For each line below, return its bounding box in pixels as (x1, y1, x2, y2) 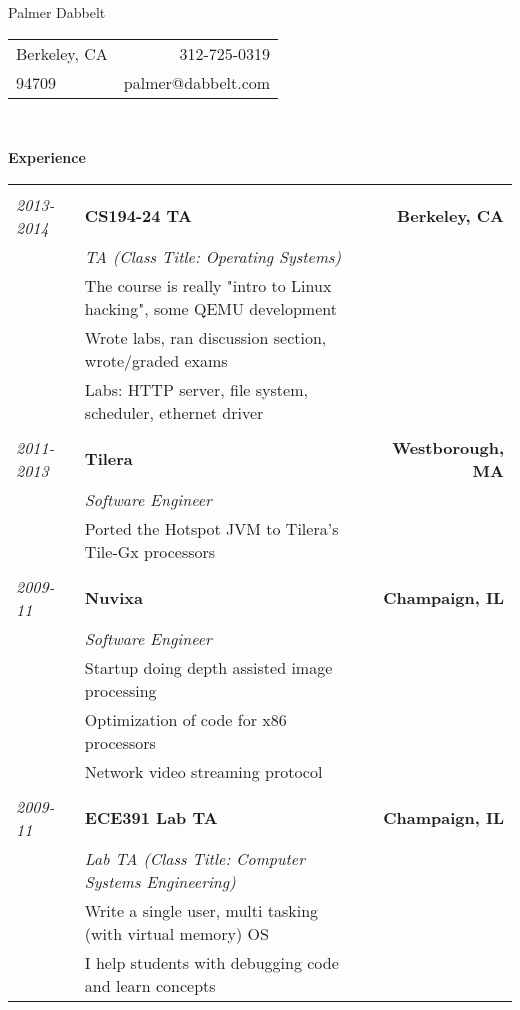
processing (84, 678, 157, 702)
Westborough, (392, 435, 504, 459)
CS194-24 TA (84, 204, 192, 228)
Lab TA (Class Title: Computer (84, 846, 305, 870)
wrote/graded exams (84, 348, 228, 372)
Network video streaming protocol (84, 759, 323, 783)
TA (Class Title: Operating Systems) (84, 244, 342, 268)
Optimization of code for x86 (84, 707, 287, 731)
